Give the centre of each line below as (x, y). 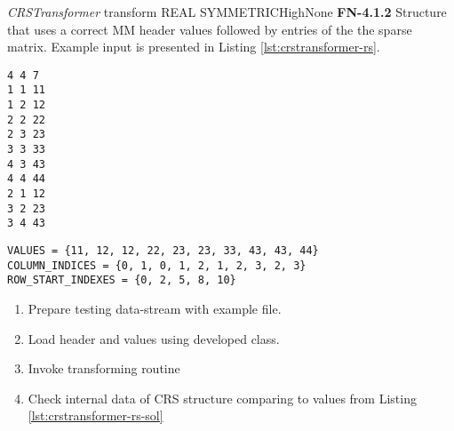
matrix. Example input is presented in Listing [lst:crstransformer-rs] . (194, 47)
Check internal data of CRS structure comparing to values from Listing (222, 398)
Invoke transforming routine (104, 368)
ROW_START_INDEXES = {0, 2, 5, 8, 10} (122, 280)
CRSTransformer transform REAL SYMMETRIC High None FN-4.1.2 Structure (227, 12)
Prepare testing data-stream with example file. (155, 308)
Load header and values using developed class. (154, 338)
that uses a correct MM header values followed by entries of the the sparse (210, 29)
